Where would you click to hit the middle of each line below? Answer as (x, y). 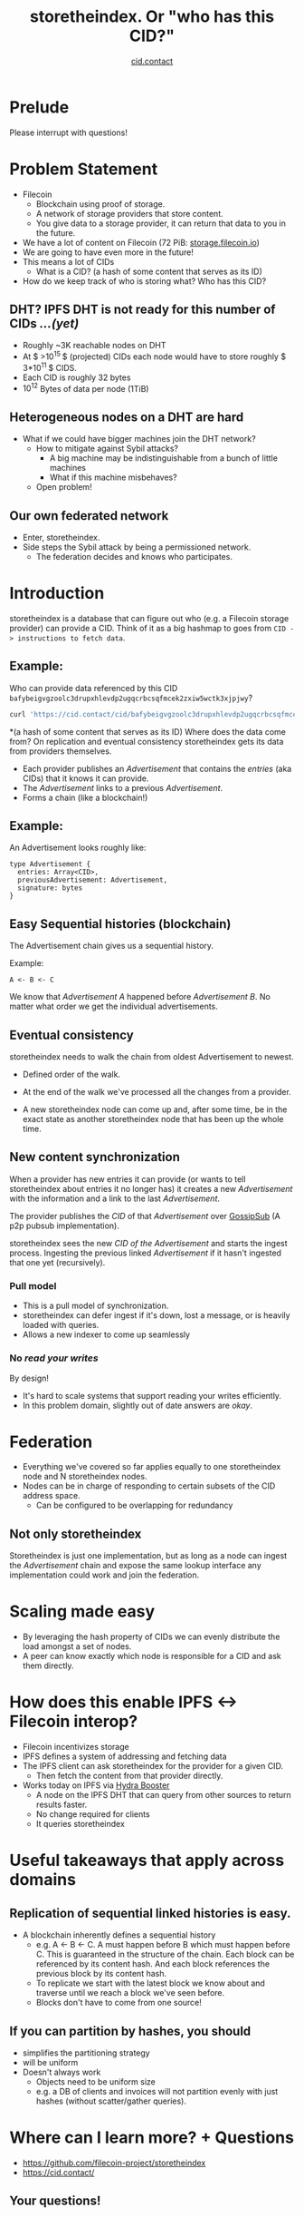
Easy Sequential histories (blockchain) (120, 924)
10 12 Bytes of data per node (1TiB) (85, 387)
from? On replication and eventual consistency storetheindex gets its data (147, 741)
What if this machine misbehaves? (114, 477)
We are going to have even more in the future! (108, 252)
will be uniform (50, 2062)
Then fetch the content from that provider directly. (129, 1776)
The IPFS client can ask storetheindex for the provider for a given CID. (152, 1766)
